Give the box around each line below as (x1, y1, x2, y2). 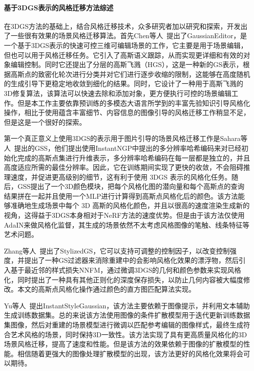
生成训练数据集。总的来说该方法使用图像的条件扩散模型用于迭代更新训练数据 (4, 310, 250, 320)
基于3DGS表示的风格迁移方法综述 (4, 2, 113, 12)
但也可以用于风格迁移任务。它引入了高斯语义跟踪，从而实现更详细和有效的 (4, 49, 243, 60)
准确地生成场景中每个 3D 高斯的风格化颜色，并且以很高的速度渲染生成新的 (10, 200, 250, 210)
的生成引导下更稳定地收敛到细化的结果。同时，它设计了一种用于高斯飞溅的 (4, 78, 243, 89)
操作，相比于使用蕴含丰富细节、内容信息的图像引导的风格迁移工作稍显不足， (4, 107, 250, 117)
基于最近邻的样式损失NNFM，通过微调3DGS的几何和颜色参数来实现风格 (10, 265, 241, 275)
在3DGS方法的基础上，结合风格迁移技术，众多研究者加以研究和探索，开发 (4, 21, 241, 31)
